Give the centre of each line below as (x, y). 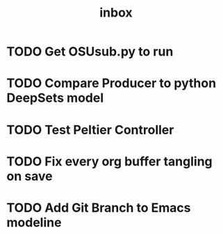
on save (30, 176)
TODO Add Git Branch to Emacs (99, 207)
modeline (34, 222)
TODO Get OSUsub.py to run (90, 52)
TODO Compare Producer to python (111, 83)
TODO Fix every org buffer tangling (109, 161)
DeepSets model (55, 98)
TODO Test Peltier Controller (90, 130)
